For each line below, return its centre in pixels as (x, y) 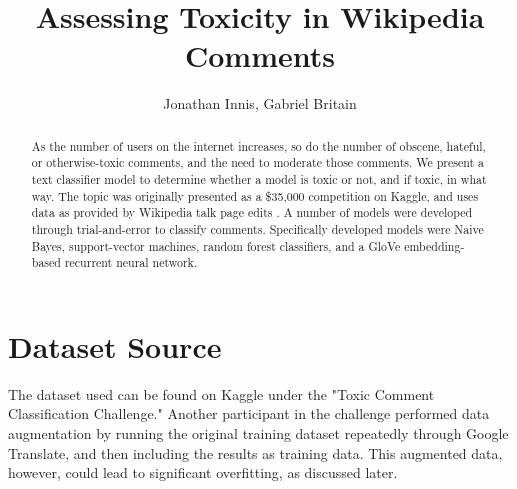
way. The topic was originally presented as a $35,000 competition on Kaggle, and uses (255, 195)
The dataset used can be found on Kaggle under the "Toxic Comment (221, 393)
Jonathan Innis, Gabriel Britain (260, 103)
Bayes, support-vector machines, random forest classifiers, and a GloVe (216, 245)
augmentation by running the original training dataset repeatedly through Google (258, 433)
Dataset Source (115, 345)
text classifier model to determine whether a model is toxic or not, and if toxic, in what (259, 179)
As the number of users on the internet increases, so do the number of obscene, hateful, (258, 145)
